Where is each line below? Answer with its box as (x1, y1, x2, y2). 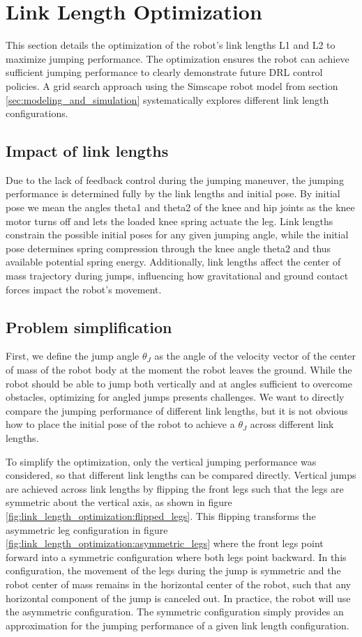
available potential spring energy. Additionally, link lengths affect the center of (6, 254, 341, 269)
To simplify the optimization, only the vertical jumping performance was (6, 454, 317, 468)
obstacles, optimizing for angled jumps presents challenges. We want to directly (6, 390, 345, 404)
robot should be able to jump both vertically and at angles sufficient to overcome (6, 376, 352, 390)
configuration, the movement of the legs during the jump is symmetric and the (6, 563, 341, 578)
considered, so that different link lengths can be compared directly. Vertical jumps (6, 468, 356, 482)
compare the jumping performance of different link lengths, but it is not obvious (6, 403, 348, 417)
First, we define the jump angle (6, 348, 139, 363)
